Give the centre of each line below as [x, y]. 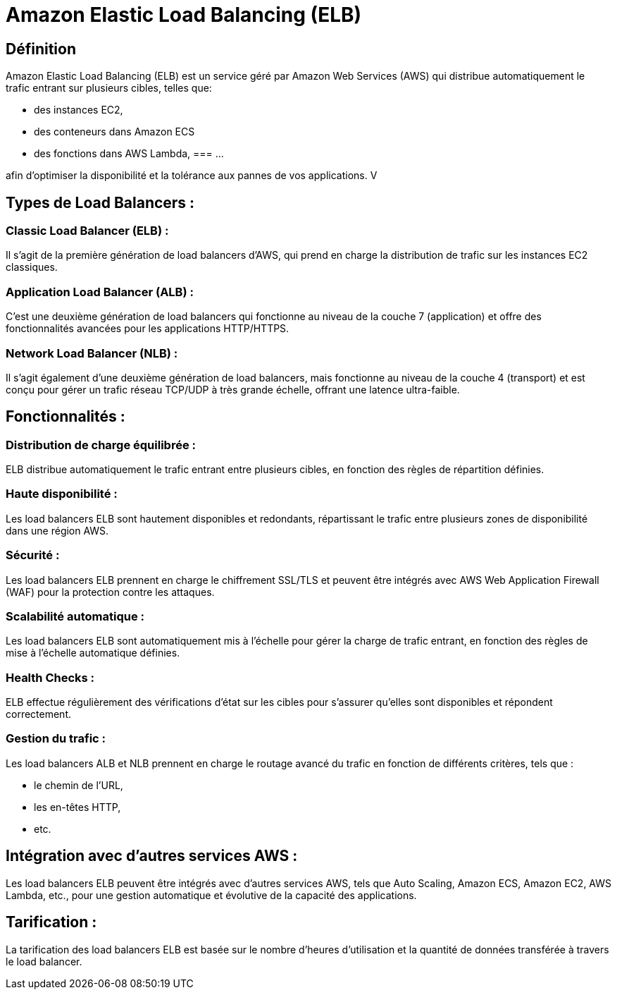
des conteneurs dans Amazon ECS [114, 132]
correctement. [38, 714]
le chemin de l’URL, [79, 785]
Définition [41, 49]
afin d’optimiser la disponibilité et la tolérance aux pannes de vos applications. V [192, 176]
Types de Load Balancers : [100, 202]
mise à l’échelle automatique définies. [93, 653]
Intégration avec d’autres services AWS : [152, 856]
